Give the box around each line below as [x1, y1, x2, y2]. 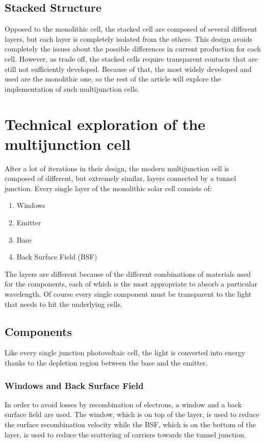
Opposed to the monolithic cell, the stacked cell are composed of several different [5, 23, 257, 34]
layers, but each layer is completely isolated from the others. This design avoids [5, 33, 252, 44]
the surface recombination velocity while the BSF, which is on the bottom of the [5, 419, 256, 429]
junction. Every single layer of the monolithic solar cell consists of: [5, 183, 212, 193]
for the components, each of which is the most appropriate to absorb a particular [5, 278, 257, 289]
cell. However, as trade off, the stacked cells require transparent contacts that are [5, 53, 258, 64]
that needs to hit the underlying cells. [5, 298, 122, 309]
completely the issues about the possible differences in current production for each [5, 43, 261, 54]
